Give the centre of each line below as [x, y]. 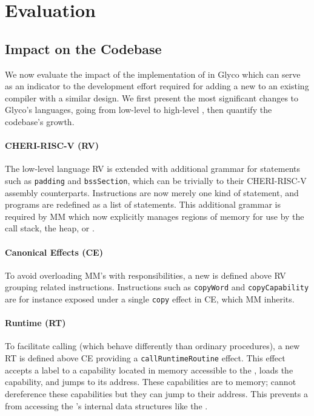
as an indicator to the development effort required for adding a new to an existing [157, 86]
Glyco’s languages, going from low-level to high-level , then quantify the [139, 110]
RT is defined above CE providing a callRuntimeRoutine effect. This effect [145, 358]
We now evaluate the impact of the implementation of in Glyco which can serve [153, 74]
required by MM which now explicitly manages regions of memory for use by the [155, 216]
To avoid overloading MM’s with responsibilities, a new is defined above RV [145, 275]
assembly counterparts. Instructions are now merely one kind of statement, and [152, 192]
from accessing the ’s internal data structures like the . [106, 405]
